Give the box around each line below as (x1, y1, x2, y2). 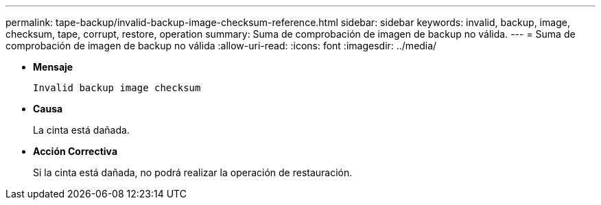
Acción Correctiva (33, 145, 118, 157)
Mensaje (33, 61, 73, 73)
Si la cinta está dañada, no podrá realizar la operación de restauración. (33, 167, 353, 178)
